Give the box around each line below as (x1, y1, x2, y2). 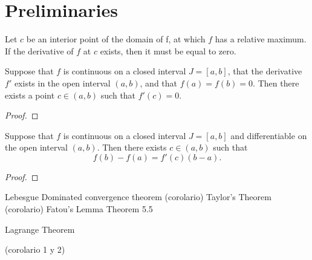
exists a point (5, 88, 55, 101)
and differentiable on (230, 129, 307, 141)
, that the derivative (227, 65, 302, 77)
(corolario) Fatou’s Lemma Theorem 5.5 (5, 203, 153, 215)
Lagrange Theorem (5, 223, 75, 235)
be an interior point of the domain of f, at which (26, 33, 206, 45)
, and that (140, 76, 178, 89)
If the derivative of (5, 44, 74, 57)
